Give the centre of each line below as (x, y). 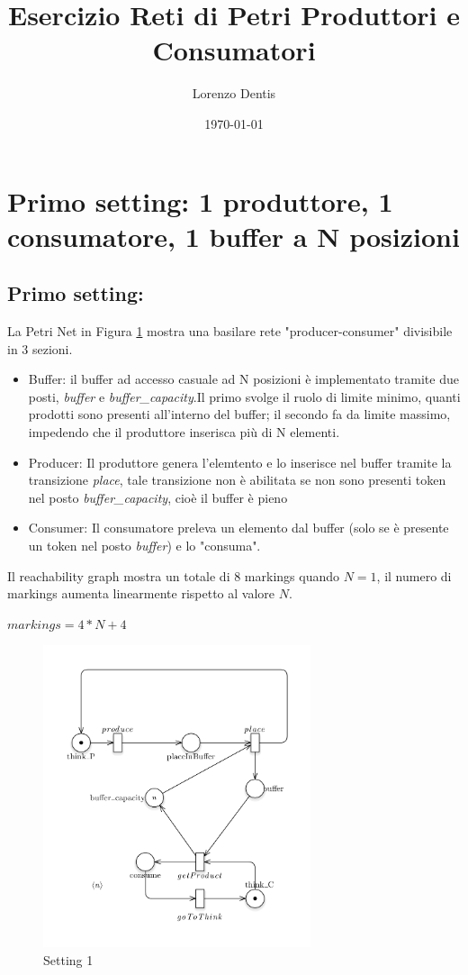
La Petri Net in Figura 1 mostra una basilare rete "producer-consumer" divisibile (230, 331)
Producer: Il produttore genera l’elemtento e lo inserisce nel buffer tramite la (240, 462)
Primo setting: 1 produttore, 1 (200, 200)
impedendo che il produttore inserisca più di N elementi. (184, 432)
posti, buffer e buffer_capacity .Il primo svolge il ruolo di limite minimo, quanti (244, 396)
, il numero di (414, 575)
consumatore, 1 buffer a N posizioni (234, 236)
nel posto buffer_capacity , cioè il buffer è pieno (158, 497)
